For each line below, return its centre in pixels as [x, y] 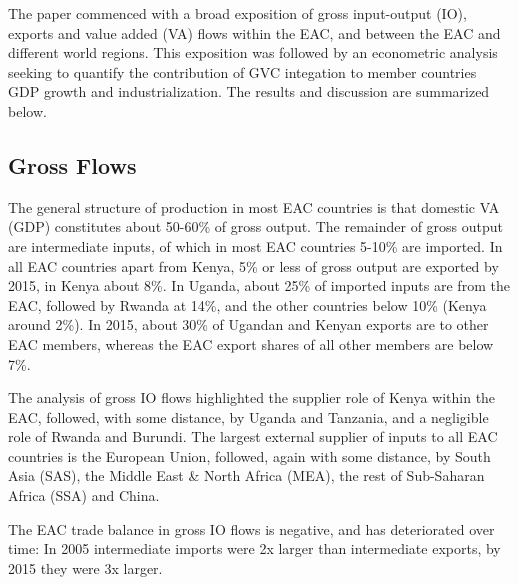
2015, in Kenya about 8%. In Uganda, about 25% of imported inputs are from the [259, 285]
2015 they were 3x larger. [85, 567]
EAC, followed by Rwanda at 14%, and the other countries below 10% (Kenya [247, 304]
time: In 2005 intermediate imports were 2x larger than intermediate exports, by [254, 548]
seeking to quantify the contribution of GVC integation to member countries [242, 71]
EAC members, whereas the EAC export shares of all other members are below [251, 343]
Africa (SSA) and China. [84, 495]
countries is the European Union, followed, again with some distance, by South [249, 455]
